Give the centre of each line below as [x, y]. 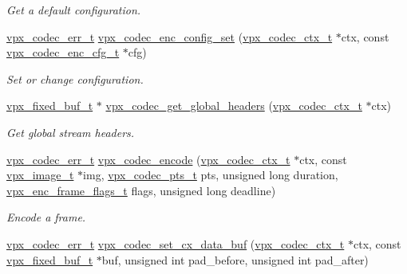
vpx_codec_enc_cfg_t [63, 52]
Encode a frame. [46, 217]
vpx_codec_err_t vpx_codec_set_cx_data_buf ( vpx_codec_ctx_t [176, 243]
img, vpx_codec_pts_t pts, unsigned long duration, [211, 175]
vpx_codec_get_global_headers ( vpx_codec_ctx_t [234, 106]
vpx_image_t [40, 175]
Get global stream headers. [71, 132]
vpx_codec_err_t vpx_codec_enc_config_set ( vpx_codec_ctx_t [170, 36]
